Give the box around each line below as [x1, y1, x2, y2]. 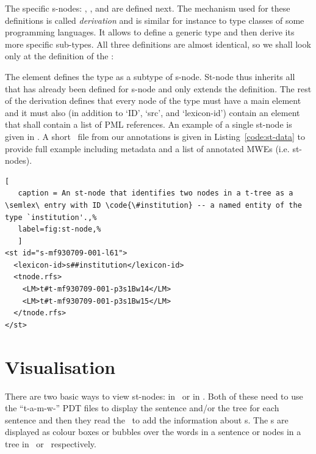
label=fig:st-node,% [18, 225, 101, 234]
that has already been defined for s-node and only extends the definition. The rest [5, 82, 312, 95]
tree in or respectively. [5, 437, 96, 450]
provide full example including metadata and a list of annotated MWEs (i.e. [5, 142, 290, 155]
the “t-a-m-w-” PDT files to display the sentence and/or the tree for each [5, 401, 279, 414]
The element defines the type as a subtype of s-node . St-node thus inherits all [5, 70, 295, 82]
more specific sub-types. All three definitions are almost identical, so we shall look [5, 37, 311, 50]
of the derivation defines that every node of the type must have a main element [5, 94, 301, 107]
